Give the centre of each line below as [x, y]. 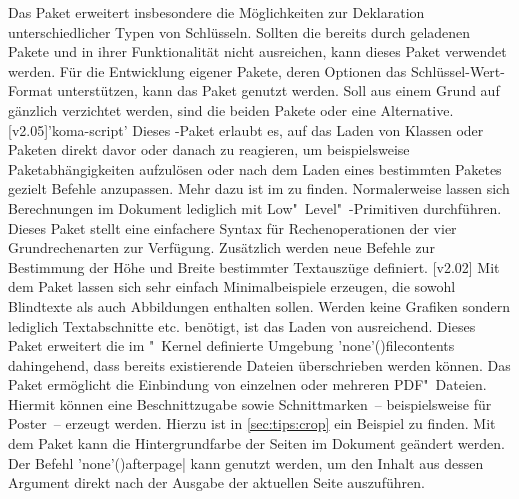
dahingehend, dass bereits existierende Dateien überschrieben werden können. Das [259, 364]
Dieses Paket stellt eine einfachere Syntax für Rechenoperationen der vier [232, 227]
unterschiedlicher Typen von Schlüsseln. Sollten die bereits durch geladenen [239, 31]
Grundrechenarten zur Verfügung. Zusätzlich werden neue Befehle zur [221, 247]
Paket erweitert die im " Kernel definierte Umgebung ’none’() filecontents [231, 345]
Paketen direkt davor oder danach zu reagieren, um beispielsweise [209, 149]
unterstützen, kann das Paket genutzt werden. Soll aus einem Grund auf [278, 90]
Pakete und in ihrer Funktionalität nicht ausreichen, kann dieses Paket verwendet [257, 51]
